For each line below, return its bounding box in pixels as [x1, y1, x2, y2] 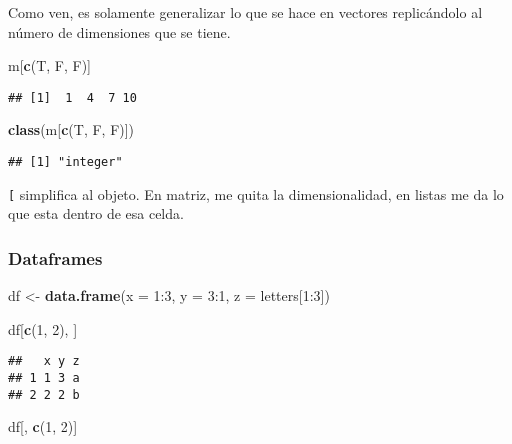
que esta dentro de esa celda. [8, 203, 184, 224]
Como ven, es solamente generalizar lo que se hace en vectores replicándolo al [8, 2, 483, 22]
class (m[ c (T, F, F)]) [8, 119, 135, 140]
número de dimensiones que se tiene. [8, 21, 231, 42]
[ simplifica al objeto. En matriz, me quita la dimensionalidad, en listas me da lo [8, 183, 504, 204]
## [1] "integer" [8, 155, 123, 170]
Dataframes [8, 245, 103, 270]
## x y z [8, 354, 80, 369]
